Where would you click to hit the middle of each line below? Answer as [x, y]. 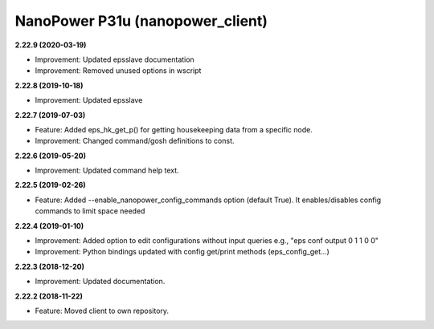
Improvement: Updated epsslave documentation [115, 59]
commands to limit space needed [90, 211]
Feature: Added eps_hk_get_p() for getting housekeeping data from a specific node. [174, 129]
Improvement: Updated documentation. [100, 282]
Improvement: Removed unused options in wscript [118, 71]
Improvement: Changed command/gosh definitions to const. [135, 141]
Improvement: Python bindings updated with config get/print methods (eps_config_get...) [182, 252]
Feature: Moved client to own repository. [102, 311]
